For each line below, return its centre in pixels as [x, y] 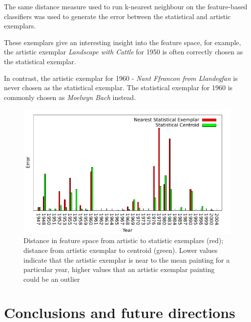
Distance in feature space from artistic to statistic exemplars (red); [124, 240]
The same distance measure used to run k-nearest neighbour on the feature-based [126, 6]
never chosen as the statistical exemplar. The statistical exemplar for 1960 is [118, 87]
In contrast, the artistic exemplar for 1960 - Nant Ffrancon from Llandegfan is [121, 78]
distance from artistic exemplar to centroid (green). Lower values [121, 250]
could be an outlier [52, 279]
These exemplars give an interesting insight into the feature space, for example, [123, 42]
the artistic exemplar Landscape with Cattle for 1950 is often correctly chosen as [124, 52]
